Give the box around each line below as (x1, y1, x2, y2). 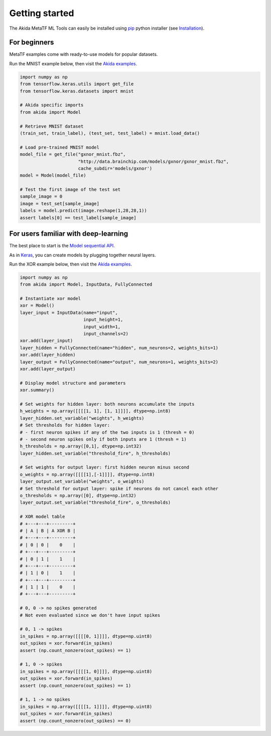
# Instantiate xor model (20, 296, 81, 302)
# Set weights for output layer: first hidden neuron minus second (20, 465, 190, 470)
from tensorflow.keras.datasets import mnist (20, 88, 134, 94)
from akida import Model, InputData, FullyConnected (20, 282, 153, 288)
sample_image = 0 (20, 194, 63, 200)
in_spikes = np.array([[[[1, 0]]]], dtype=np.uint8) (20, 669, 153, 674)
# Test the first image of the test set (20, 187, 120, 193)
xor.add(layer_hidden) (20, 352, 76, 358)
